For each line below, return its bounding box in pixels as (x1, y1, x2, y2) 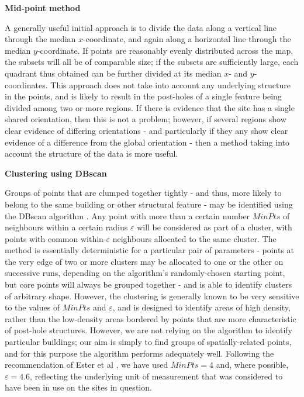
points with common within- (5, 232, 106, 244)
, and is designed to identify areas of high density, (112, 301, 291, 313)
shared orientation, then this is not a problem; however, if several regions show (5, 113, 286, 125)
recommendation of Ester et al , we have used (5, 358, 168, 371)
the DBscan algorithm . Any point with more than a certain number (5, 209, 250, 222)
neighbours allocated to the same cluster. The (112, 232, 277, 244)
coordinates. (5, 78, 48, 91)
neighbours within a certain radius (5, 221, 128, 233)
